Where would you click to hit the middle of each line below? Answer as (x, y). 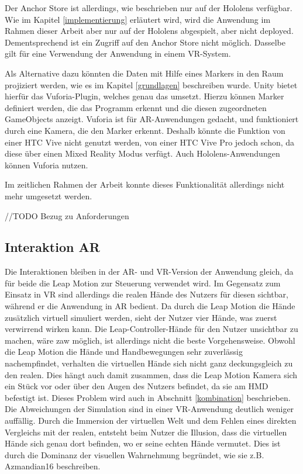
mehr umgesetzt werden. (49, 196)
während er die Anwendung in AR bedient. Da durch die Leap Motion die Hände (150, 306)
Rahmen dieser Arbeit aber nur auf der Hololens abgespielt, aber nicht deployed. (149, 31)
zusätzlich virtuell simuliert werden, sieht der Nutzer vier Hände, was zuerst (141, 317)
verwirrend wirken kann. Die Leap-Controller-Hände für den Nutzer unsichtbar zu (151, 329)
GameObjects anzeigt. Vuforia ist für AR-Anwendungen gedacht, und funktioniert (152, 119)
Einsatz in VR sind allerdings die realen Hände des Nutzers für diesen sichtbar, (147, 294)
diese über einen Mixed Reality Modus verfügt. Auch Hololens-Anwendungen (142, 153)
